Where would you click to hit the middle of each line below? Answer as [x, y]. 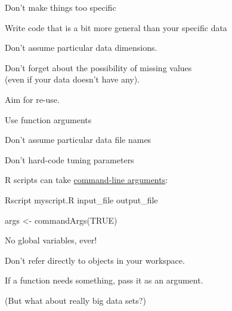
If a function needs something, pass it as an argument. [104, 280]
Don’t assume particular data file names [78, 140]
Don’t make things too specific [61, 7]
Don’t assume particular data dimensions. [81, 48]
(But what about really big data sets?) [75, 300]
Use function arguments [48, 119]
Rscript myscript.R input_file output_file [81, 199]
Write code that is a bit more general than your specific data [116, 27]
